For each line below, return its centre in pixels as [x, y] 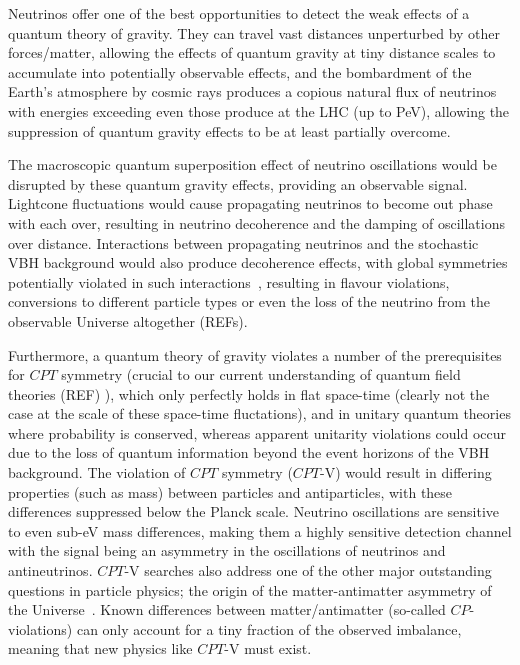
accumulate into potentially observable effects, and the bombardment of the [240, 71]
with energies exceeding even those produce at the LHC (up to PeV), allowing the [259, 110]
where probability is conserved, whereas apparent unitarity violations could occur [257, 432]
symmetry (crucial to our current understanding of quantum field [261, 374]
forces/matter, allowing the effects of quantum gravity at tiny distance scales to [252, 52]
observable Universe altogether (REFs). [128, 320]
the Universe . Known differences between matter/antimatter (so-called [227, 609]
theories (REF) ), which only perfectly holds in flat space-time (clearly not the [249, 393]
